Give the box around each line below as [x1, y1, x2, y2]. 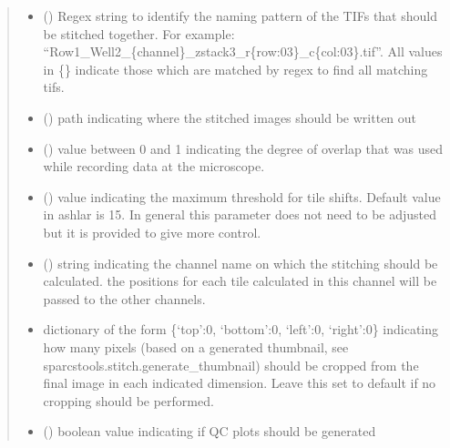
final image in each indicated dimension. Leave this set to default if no [43, 373, 436, 392]
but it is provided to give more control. [43, 222, 261, 241]
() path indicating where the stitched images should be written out [43, 107, 417, 127]
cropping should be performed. [43, 391, 214, 410]
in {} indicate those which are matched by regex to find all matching [43, 59, 428, 78]
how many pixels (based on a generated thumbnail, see [43, 337, 349, 356]
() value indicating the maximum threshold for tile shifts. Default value [43, 187, 441, 206]
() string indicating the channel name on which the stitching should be [43, 253, 438, 272]
